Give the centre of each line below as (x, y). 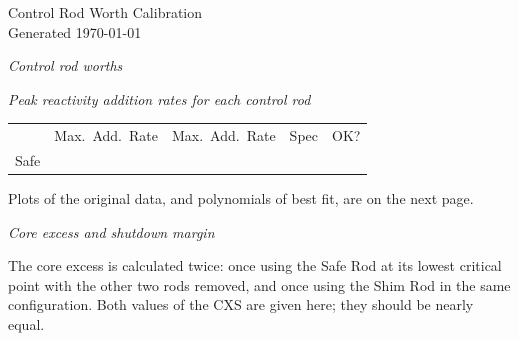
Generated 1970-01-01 (75, 31)
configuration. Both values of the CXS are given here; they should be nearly (241, 304)
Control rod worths (65, 65)
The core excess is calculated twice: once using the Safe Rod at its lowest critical (255, 265)
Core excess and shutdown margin (111, 231)
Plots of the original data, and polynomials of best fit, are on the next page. (241, 198)
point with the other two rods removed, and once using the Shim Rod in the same (259, 284)
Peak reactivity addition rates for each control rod (159, 98)
